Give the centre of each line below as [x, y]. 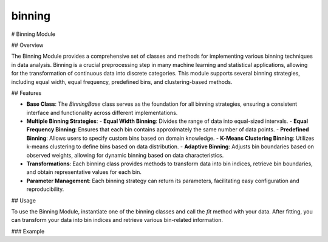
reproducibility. [45, 189]
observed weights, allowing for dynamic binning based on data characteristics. [125, 155]
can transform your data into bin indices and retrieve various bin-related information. [117, 220]
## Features [26, 93]
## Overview [27, 45]
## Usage [24, 200]
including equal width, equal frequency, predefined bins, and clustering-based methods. [122, 81]
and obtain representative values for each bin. [84, 172]
